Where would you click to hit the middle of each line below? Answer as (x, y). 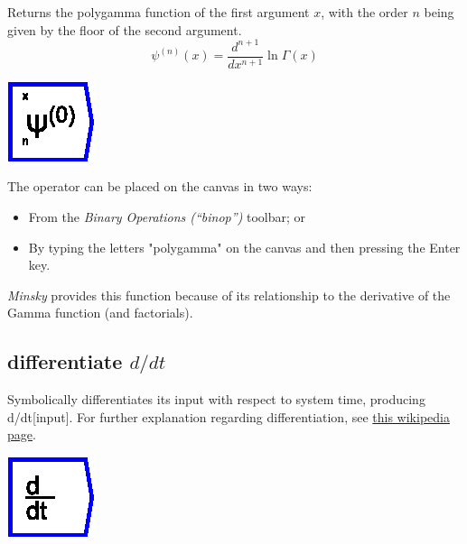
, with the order (364, 12)
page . (22, 434)
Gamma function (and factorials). (100, 313)
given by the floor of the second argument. (125, 29)
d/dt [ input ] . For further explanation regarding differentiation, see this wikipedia (229, 416)
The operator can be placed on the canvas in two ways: (160, 186)
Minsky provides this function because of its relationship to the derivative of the (229, 295)
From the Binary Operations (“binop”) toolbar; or (167, 216)
